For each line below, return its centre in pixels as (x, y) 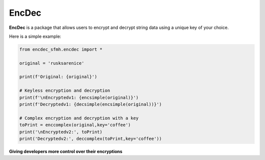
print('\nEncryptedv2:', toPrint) (61, 132)
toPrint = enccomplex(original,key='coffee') (75, 125)
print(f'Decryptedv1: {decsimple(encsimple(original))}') (91, 105)
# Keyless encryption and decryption (65, 91)
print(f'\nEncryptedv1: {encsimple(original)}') (79, 97)
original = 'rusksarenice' (52, 63)
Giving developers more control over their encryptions (66, 151)
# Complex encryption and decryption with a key (79, 118)
